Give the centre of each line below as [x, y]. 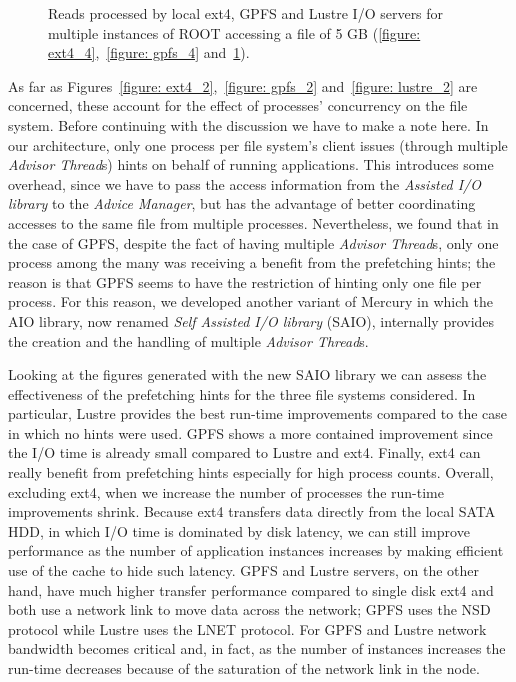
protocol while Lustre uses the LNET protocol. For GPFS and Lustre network [247, 628]
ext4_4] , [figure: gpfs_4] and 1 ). [149, 52]
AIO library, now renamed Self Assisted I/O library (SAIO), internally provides [251, 320]
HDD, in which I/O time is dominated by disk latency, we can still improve [239, 530]
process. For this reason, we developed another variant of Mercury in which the [250, 301]
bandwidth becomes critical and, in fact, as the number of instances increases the [257, 648]
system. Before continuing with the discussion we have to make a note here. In [248, 124]
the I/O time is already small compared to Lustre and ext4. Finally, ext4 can [244, 452]
